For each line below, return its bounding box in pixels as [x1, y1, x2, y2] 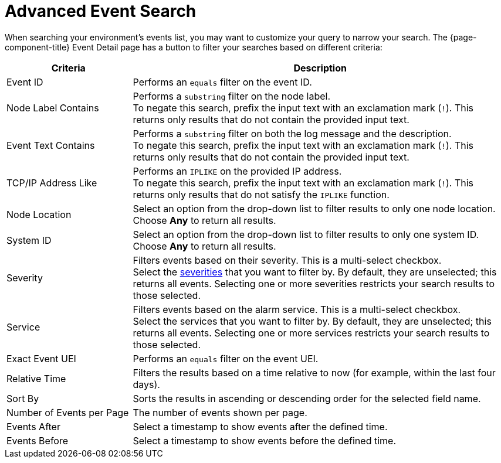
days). [133, 378, 160, 390]
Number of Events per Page [6, 406, 129, 418]
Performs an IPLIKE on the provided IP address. [133, 165, 342, 177]
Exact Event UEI [6, 352, 76, 365]
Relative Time [6, 372, 66, 384]
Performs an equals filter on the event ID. [133, 76, 312, 88]
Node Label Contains [6, 101, 99, 114]
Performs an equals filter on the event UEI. [133, 352, 319, 365]
